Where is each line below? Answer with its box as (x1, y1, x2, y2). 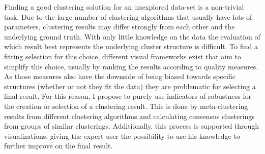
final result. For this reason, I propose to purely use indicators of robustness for (4, 91, 252, 101)
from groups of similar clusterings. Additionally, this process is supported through (4, 121, 259, 131)
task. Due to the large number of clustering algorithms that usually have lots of (4, 11, 252, 22)
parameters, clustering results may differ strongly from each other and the (4, 21, 235, 32)
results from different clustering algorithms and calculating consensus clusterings (4, 110, 255, 121)
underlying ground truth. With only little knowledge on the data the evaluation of (4, 31, 260, 42)
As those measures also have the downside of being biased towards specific (4, 71, 235, 82)
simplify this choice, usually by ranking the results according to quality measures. (4, 61, 258, 71)
